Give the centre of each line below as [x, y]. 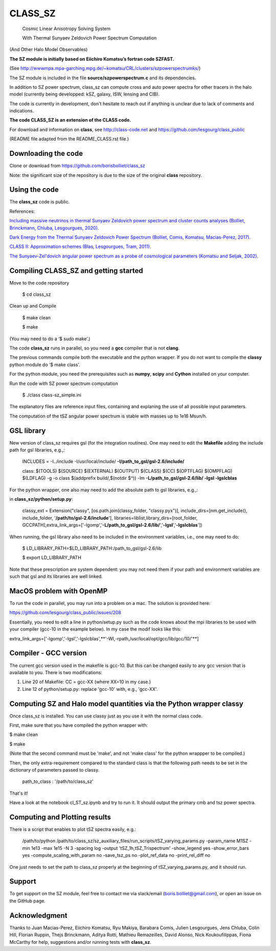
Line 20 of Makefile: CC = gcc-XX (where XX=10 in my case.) [87, 682]
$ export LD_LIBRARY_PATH [52, 558]
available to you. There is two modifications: [56, 672]
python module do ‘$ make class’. [45, 364]
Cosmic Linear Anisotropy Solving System [66, 29]
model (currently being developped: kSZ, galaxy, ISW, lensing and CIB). [85, 94]
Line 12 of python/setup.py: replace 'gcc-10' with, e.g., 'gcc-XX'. [90, 689]
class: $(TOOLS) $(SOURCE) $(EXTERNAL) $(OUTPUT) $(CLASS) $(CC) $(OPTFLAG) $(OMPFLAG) [127, 471]
